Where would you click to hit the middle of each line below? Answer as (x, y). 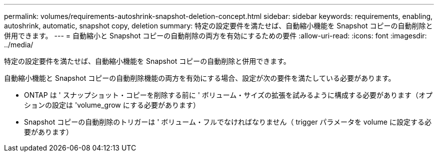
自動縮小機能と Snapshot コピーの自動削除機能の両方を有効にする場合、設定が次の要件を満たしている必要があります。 (200, 78)
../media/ (19, 45)
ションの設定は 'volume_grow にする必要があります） (112, 105)
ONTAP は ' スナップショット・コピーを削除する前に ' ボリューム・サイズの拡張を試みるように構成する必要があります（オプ (228, 95)
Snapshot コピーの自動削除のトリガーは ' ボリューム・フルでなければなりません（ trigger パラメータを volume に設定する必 (228, 122)
